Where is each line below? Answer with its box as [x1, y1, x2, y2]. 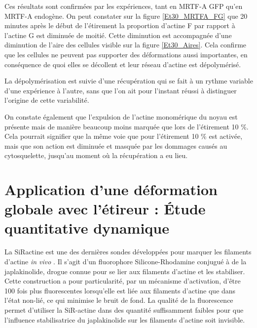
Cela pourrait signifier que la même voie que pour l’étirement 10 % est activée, [4, 131, 243, 141]
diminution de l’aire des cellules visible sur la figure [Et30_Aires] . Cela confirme [4, 40, 247, 50]
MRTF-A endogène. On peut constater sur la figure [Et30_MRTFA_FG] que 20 [4, 10, 248, 21]
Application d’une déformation [4, 179, 218, 200]
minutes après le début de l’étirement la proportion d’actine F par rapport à [4, 20, 235, 31]
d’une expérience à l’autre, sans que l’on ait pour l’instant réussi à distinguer [4, 85, 237, 95]
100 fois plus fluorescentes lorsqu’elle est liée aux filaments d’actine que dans [4, 285, 236, 295]
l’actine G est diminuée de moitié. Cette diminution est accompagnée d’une [4, 30, 232, 40]
